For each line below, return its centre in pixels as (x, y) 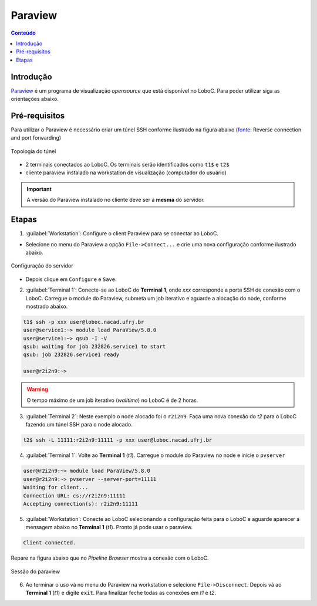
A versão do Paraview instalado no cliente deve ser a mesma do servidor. (116, 200)
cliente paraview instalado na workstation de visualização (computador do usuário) (126, 172)
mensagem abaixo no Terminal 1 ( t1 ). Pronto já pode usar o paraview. (109, 527)
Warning (37, 390)
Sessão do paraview (36, 571)
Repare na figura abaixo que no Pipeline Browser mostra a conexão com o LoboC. (110, 558)
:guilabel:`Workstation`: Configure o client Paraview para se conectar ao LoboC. (122, 233)
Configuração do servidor (42, 266)
